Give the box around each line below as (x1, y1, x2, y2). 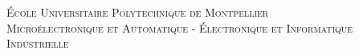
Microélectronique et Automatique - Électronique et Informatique (6, 19, 353, 36)
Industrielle (6, 35, 69, 52)
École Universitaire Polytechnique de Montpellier (6, 4, 269, 20)
